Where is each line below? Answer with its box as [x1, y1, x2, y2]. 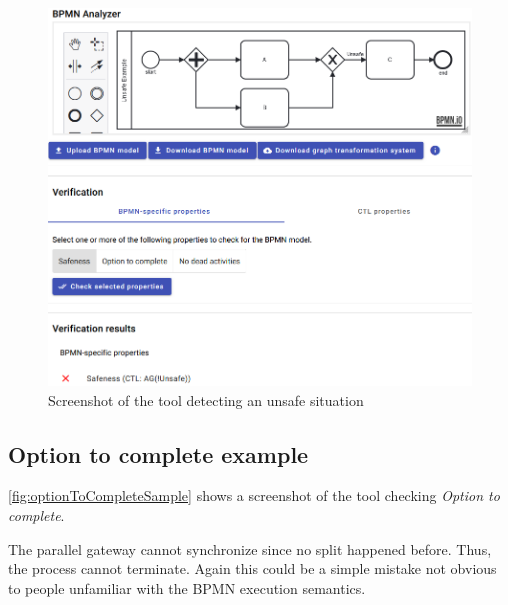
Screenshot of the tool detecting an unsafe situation [48, 389, 364, 410]
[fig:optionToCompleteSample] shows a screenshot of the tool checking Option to [8, 485, 500, 506]
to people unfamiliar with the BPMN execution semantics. [8, 577, 366, 598]
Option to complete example [8, 438, 309, 469]
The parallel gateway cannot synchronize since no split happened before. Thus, [8, 538, 492, 559]
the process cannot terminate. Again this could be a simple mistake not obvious [8, 558, 497, 579]
